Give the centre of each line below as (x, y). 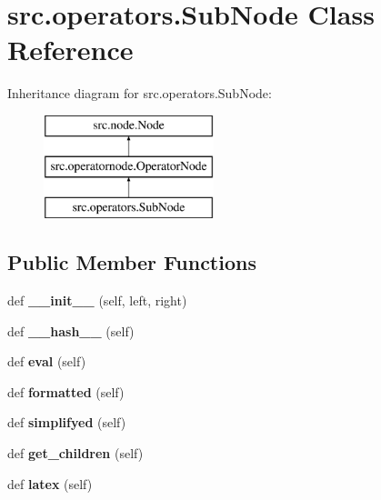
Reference (70, 50)
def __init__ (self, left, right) (97, 300)
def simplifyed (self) (67, 422)
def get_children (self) (75, 453)
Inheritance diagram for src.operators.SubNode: (140, 93)
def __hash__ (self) (71, 330)
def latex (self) (50, 483)
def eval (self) (47, 361)
